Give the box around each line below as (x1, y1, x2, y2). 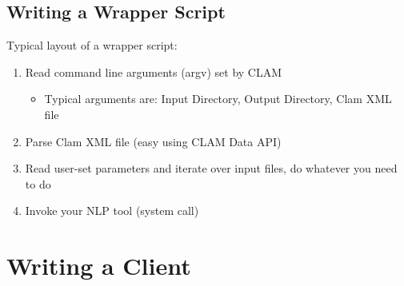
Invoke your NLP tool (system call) (25, 202, 199, 219)
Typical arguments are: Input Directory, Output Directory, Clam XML (44, 90, 392, 107)
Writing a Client (6, 249, 191, 282)
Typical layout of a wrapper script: (6, 37, 178, 54)
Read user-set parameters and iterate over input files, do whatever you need (25, 160, 398, 177)
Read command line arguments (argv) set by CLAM (25, 63, 282, 80)
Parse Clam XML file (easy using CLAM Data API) (25, 133, 282, 149)
